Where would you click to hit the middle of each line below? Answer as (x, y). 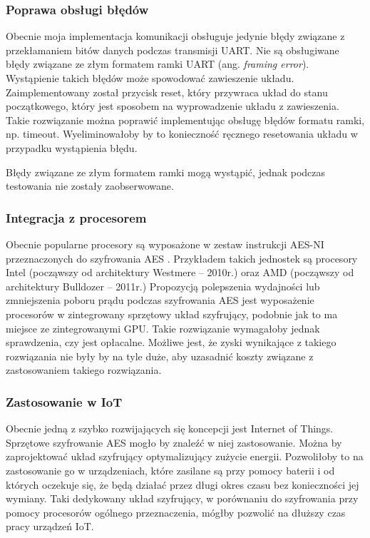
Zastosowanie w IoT (64, 401)
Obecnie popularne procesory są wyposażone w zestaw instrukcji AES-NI (165, 244)
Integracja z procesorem (76, 217)
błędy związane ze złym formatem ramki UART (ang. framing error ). (158, 64)
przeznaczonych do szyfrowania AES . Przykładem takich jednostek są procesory (182, 258)
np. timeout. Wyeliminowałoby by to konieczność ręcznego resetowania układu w (182, 134)
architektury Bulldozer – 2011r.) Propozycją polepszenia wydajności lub (163, 286)
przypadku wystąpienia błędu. (72, 147)
